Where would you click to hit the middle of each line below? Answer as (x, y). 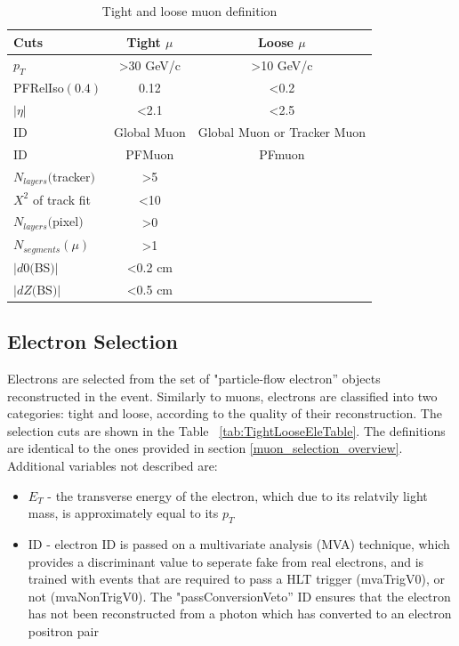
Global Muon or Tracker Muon (282, 132)
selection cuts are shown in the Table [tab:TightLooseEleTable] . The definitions (226, 430)
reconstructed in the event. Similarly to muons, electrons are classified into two (222, 396)
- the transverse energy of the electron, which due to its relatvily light (238, 495)
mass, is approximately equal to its (123, 513)
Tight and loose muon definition (189, 11)
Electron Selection (93, 341)
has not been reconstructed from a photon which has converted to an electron (240, 614)
